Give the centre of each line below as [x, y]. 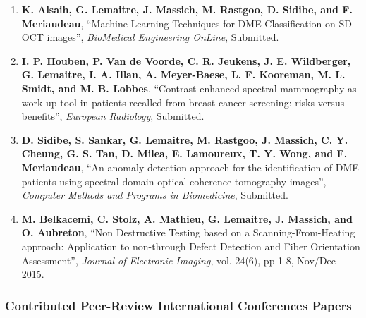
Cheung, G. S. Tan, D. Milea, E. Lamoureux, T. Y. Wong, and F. [184, 153]
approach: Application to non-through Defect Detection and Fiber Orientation [191, 246]
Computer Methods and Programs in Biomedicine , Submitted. [155, 195]
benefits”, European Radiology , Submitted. [113, 116]
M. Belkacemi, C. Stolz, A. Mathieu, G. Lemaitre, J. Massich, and [187, 218]
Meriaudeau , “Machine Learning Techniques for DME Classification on [178, 23]
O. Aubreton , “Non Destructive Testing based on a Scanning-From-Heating [188, 232]
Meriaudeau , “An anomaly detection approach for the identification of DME [190, 167]
